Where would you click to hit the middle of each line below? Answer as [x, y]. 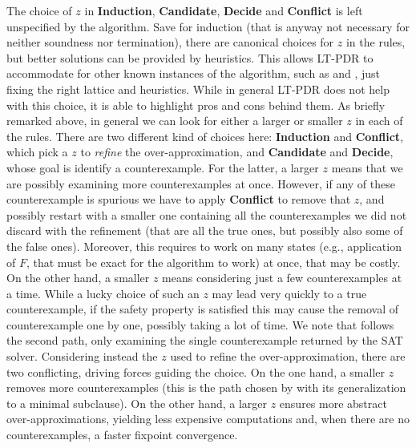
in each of [379, 121]
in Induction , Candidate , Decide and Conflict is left [224, 10]
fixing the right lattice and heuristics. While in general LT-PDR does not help [198, 89]
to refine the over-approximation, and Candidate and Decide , [237, 152]
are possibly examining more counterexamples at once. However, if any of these [201, 183]
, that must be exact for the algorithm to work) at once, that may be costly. [213, 262]
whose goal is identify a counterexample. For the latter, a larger [163, 167]
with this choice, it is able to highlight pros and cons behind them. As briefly [196, 105]
